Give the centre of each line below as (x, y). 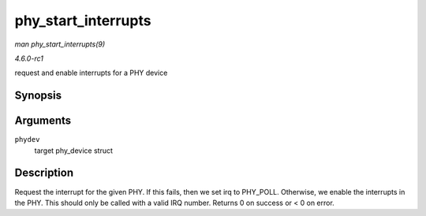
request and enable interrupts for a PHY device (91, 73)
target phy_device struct (74, 151)
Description (44, 173)
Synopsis (38, 96)
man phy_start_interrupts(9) (60, 44)
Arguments (43, 121)
